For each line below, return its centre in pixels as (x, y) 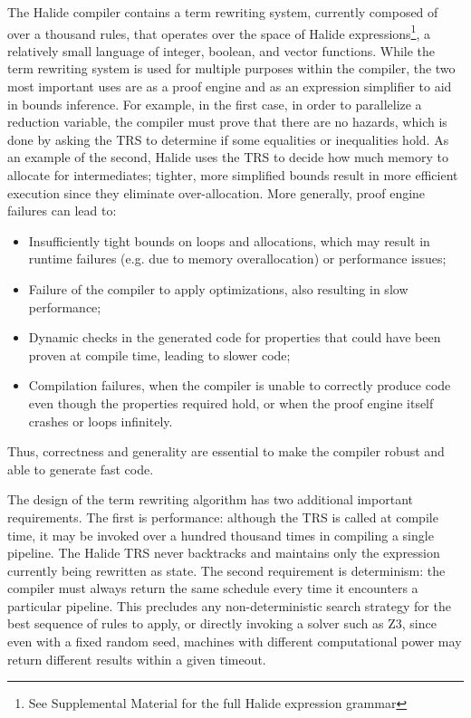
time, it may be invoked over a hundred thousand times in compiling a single (221, 535)
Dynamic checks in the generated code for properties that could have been (235, 337)
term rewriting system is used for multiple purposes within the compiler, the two (231, 68)
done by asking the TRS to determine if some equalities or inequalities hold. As (228, 139)
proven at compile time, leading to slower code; (159, 354)
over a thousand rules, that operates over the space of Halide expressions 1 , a (219, 32)
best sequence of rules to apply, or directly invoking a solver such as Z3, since (222, 623)
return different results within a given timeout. (137, 659)
